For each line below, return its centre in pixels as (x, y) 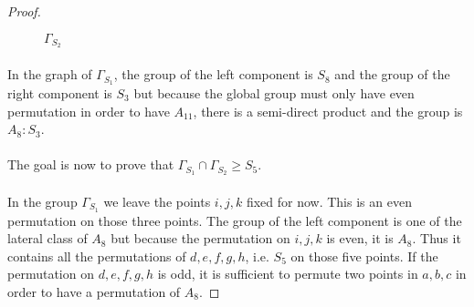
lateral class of (47, 238)
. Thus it (437, 238)
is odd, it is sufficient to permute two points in (288, 274)
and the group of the (392, 74)
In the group (42, 201)
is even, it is (360, 238)
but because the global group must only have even (274, 92)
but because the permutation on (200, 238)
